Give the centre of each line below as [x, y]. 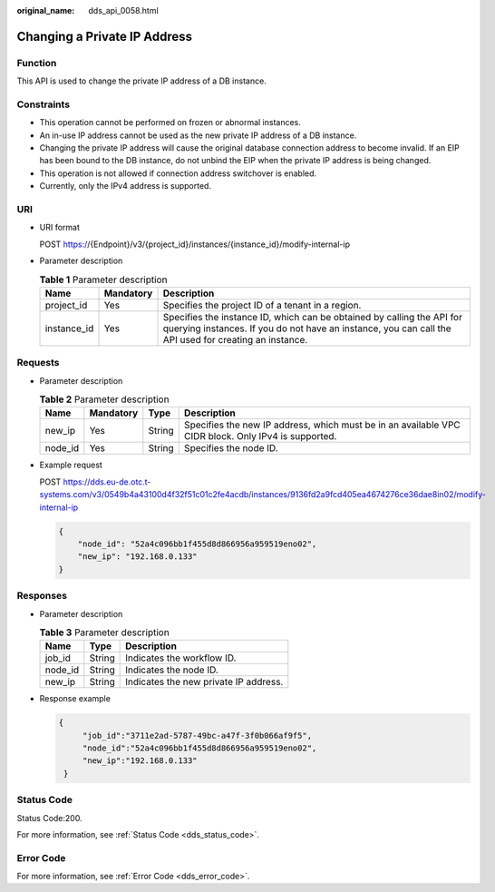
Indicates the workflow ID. [181, 658]
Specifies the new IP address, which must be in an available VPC [323, 425]
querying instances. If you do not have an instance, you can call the [307, 328]
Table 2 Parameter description [104, 399]
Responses [42, 596]
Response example [75, 699]
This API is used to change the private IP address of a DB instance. [141, 81]
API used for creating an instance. [235, 339]
